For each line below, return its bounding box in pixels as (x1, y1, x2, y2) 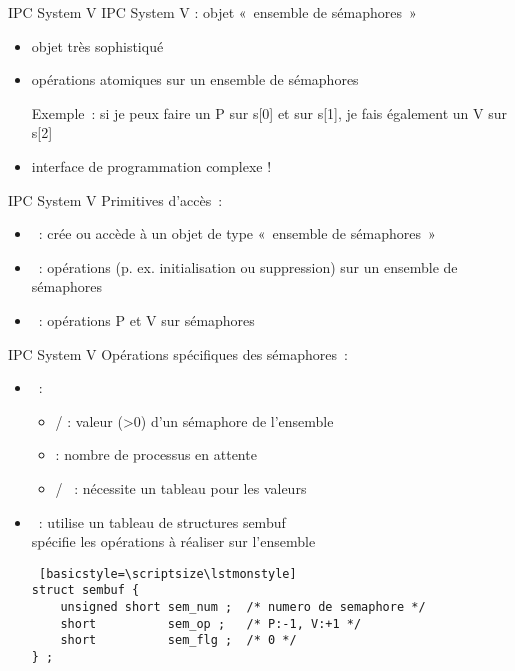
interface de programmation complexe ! (31, 155, 272, 176)
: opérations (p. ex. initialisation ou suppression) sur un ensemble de (38, 256, 458, 277)
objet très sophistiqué (31, 35, 164, 56)
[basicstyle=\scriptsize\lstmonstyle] (38, 566, 297, 581)
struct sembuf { (31, 583, 140, 598)
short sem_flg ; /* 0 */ (60, 633, 297, 648)
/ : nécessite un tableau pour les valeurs (55, 477, 307, 498)
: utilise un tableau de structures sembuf (38, 511, 286, 532)
